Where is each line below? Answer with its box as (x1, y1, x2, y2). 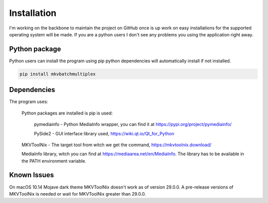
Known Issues (9, 171, 54, 179)
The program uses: (9, 99, 48, 104)
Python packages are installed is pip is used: (21, 110, 113, 116)
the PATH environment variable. (21, 158, 86, 164)
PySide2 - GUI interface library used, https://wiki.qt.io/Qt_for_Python (34, 130, 175, 136)
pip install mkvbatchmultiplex (19, 71, 96, 77)
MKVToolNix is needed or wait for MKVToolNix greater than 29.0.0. (9, 191, 146, 197)
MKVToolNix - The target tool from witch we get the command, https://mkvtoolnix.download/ (21, 142, 212, 148)
